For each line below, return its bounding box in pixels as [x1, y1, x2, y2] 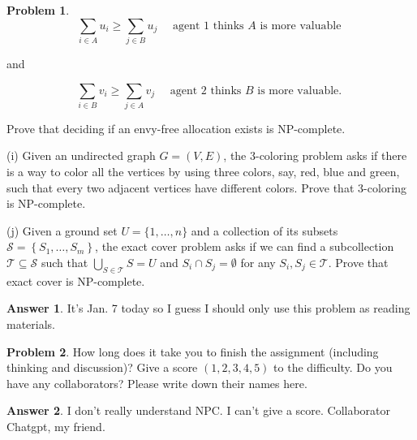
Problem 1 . [6, 2, 70, 18]
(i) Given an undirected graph [6, 147, 156, 164]
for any [240, 254, 276, 270]
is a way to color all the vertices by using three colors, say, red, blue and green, [6, 163, 400, 180]
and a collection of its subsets [191, 222, 338, 239]
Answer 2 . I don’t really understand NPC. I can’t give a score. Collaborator [6, 402, 391, 419]
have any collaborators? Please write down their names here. [6, 374, 307, 391]
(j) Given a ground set [6, 222, 118, 239]
